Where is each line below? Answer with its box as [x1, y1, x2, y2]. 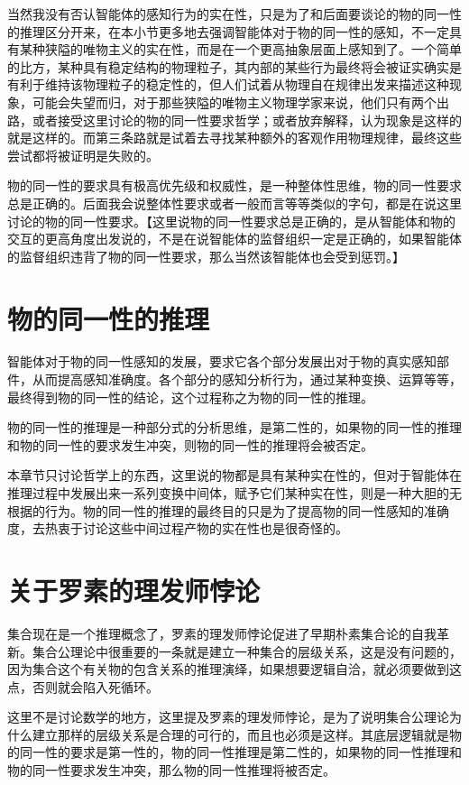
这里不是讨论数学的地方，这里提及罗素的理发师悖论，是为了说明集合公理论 [7, 707, 449, 726]
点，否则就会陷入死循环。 [7, 677, 159, 696]
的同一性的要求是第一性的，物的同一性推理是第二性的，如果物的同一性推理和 [7, 743, 462, 762]
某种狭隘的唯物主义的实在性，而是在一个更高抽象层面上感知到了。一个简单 [19, 40, 462, 59]
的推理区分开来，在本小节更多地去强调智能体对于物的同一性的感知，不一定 [7, 22, 449, 41]
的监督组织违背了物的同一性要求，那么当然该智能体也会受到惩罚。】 [7, 246, 405, 265]
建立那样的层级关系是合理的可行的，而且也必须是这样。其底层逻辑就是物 [32, 725, 462, 743]
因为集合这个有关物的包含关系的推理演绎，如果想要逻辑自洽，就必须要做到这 [7, 660, 462, 679]
